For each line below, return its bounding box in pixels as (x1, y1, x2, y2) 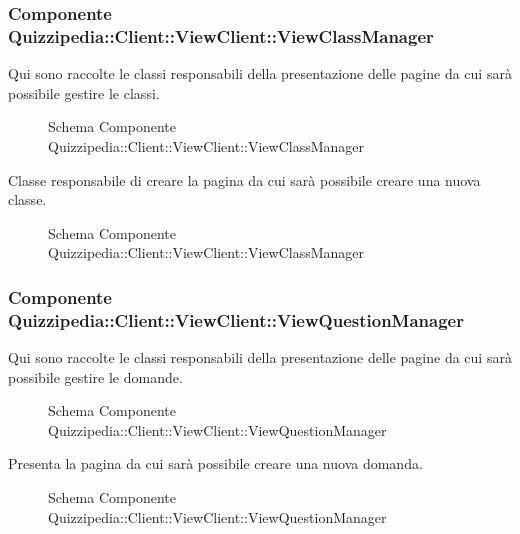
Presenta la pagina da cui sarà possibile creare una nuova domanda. (8, 453, 423, 474)
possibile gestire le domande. (8, 366, 183, 387)
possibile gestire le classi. (8, 82, 160, 103)
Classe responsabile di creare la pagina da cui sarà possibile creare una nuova (8, 169, 481, 190)
